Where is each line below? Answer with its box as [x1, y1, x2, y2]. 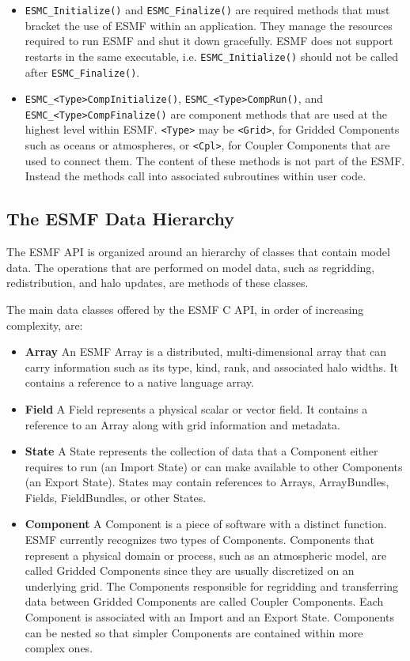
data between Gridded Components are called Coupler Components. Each [25, 593, 384, 610]
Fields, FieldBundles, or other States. [25, 489, 207, 505]
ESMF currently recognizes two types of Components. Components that [25, 531, 374, 548]
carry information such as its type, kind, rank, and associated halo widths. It [25, 358, 399, 375]
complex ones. [25, 640, 93, 656]
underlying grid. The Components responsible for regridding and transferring [25, 577, 399, 594]
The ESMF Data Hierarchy [6, 206, 235, 231]
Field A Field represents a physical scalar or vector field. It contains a [25, 400, 368, 417]
